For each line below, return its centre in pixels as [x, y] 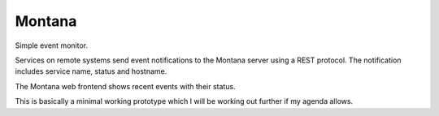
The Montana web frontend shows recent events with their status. [125, 86]
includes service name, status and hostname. [91, 71]
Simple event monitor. [52, 45]
